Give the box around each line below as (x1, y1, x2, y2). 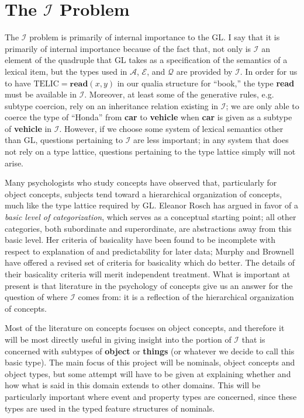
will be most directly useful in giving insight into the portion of (5, 333, 232, 345)
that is (241, 333, 265, 345)
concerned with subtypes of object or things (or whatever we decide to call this (5, 344, 295, 357)
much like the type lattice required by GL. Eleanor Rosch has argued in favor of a (5, 199, 298, 211)
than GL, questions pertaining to (5, 134, 123, 146)
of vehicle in (5, 122, 52, 134)
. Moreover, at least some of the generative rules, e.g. (84, 88, 274, 100)
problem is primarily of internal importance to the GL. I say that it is (29, 31, 280, 43)
